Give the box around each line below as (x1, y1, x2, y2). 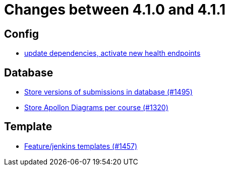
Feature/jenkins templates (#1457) (24, 141, 138, 150)
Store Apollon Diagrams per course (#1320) (24, 103, 168, 112)
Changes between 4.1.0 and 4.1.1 (4, 1, 226, 18)
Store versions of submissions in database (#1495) (24, 88, 193, 97)
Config (4, 27, 39, 40)
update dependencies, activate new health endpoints (24, 49, 201, 58)
